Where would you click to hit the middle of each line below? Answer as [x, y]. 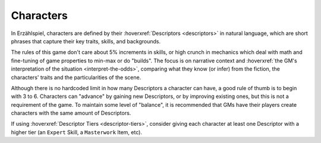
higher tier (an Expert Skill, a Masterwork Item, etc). [77, 132]
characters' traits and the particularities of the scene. [76, 77]
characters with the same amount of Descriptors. [71, 113]
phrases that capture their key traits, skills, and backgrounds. [86, 41]
